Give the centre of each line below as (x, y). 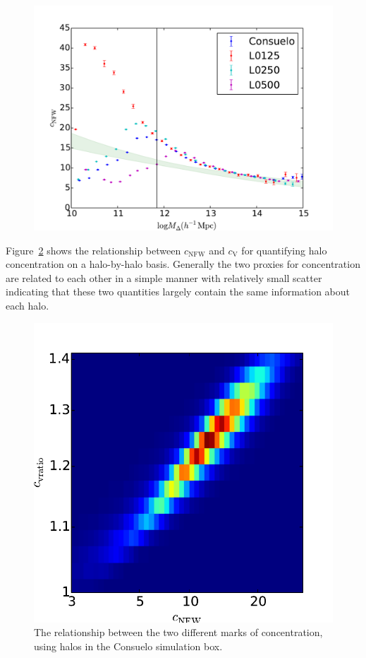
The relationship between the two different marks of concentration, (178, 632)
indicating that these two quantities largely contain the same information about (178, 292)
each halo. (28, 305)
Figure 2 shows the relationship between (93, 250)
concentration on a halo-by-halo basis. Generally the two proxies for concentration (183, 264)
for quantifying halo (284, 250)
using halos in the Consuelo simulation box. (128, 646)
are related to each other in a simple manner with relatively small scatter (164, 277)
